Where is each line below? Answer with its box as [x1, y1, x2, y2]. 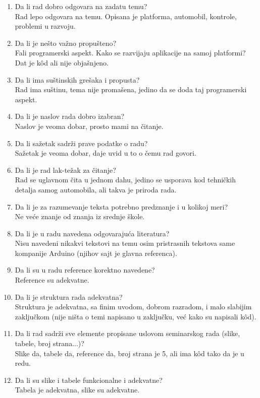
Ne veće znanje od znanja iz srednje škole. [15, 211, 145, 222]
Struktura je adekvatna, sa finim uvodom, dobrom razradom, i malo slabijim [15, 301, 252, 312]
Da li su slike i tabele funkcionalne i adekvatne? [15, 374, 163, 385]
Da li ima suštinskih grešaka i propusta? [15, 74, 140, 85]
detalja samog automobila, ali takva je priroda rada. [15, 184, 177, 194]
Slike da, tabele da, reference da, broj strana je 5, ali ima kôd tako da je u [15, 348, 244, 358]
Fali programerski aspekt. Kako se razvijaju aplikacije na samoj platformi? [15, 47, 246, 58]
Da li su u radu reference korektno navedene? [15, 264, 155, 275]
